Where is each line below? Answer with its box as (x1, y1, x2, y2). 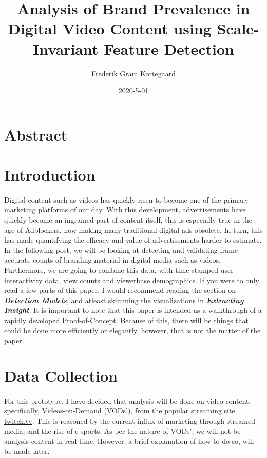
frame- (220, 244, 240, 255)
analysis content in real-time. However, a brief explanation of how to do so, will (4, 435, 254, 446)
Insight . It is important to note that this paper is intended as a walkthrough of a (4, 305, 262, 315)
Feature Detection (104, 38, 234, 59)
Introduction (4, 164, 96, 185)
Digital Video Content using (8, 18, 212, 39)
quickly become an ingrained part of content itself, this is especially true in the (4, 214, 253, 225)
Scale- (217, 18, 259, 39)
